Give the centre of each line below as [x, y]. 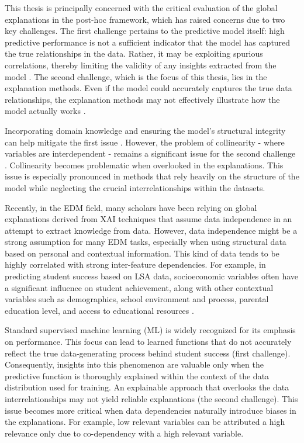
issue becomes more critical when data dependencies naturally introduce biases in [151, 410]
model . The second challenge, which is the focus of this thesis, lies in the [136, 76]
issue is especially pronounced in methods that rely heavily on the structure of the [152, 176]
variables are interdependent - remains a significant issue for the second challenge [150, 153]
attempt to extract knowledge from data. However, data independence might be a [151, 230]
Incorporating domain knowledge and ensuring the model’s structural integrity [145, 130]
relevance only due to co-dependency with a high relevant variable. [124, 433]
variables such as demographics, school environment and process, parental [137, 299]
